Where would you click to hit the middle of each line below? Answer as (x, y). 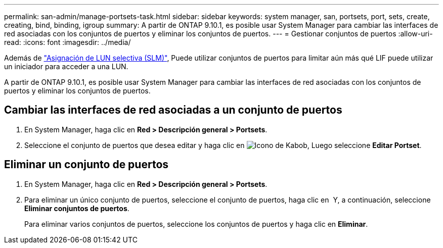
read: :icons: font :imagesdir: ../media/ (68, 42)
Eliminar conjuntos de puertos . (77, 208)
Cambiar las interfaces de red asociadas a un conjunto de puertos (173, 110)
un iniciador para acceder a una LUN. (66, 66)
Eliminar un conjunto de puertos (86, 165)
